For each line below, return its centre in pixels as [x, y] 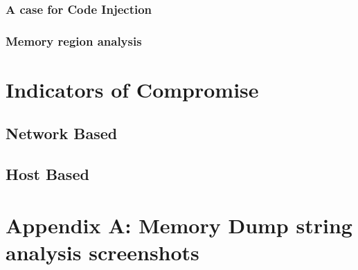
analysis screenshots [102, 252]
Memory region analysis [74, 40]
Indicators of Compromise [132, 89]
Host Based [47, 174]
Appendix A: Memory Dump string [179, 225]
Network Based [62, 133]
